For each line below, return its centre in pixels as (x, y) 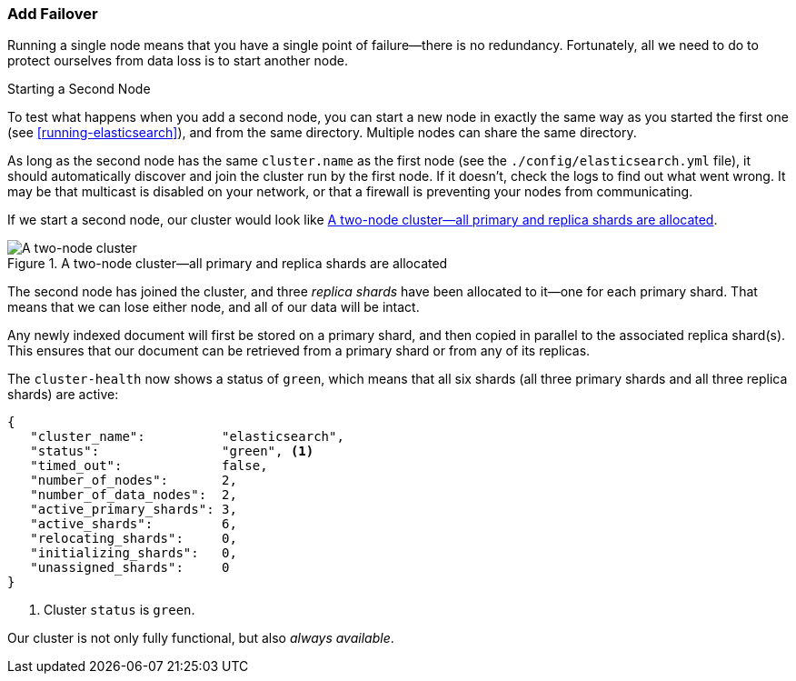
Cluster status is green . (119, 610)
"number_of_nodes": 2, (134, 481)
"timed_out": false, (149, 466)
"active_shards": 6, (134, 524)
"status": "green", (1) (172, 451)
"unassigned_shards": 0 (130, 568)
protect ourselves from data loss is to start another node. (178, 61)
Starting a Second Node (79, 89)
